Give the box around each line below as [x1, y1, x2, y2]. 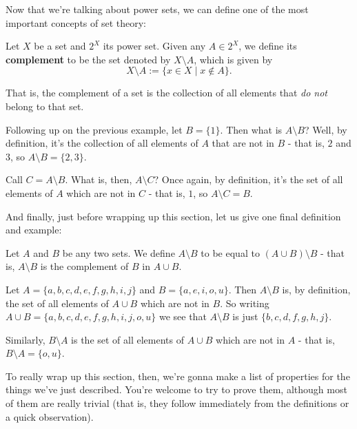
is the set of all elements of [71, 332, 185, 346]
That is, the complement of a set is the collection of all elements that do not [6, 85, 328, 100]
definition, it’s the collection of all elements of [6, 136, 198, 150]
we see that [159, 309, 207, 324]
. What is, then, [65, 172, 132, 187]
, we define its [238, 39, 297, 53]
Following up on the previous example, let [6, 122, 183, 136]
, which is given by [194, 52, 273, 66]
